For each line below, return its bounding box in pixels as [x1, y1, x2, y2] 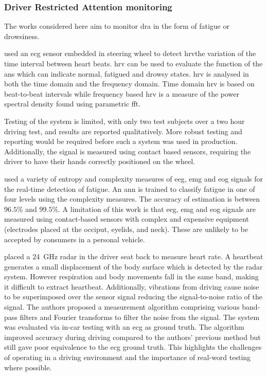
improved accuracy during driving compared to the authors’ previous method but [4, 331, 261, 342]
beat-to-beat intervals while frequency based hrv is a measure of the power [4, 88, 240, 99]
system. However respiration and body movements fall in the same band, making [4, 271, 259, 282]
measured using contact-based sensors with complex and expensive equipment [4, 213, 249, 224]
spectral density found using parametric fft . [4, 98, 141, 109]
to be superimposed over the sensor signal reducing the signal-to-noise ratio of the [4, 291, 262, 302]
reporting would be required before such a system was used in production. [4, 136, 238, 147]
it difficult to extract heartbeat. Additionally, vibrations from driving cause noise [4, 281, 259, 292]
